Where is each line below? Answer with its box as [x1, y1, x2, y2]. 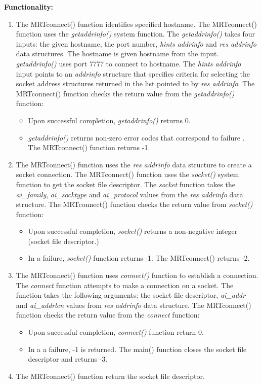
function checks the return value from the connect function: [16, 309, 200, 320]
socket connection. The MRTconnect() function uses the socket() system [16, 169, 239, 180]
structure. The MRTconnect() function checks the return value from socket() [16, 199, 253, 209]
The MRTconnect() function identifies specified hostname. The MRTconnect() [16, 18, 257, 29]
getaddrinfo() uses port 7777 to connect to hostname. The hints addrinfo [16, 58, 241, 68]
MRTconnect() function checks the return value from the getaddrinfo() [16, 88, 235, 98]
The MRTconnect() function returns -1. [28, 142, 150, 153]
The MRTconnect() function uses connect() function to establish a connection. [16, 270, 258, 281]
